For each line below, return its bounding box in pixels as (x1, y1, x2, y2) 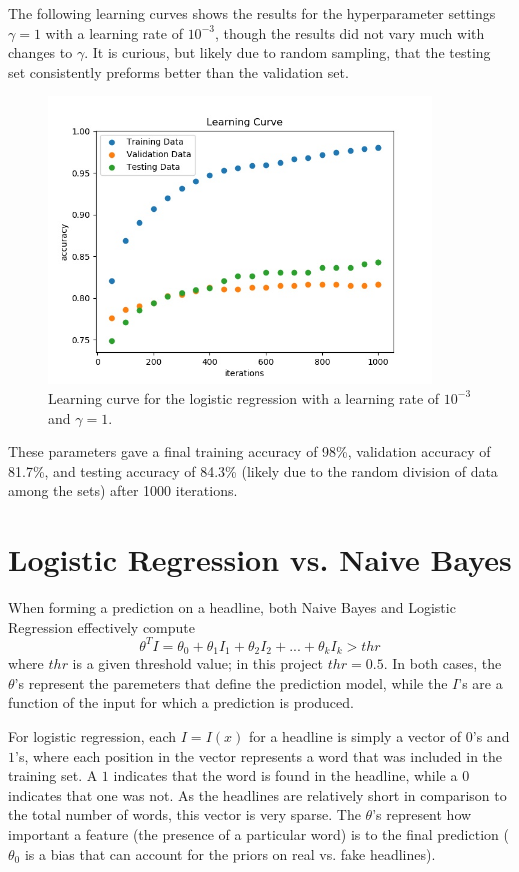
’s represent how (372, 804, 472, 825)
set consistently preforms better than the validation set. (8, 61, 349, 82)
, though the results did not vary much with (214, 22, 485, 43)
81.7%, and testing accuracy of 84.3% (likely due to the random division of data (8, 460, 498, 481)
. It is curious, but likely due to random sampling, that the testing (84, 42, 491, 63)
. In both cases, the (383, 653, 502, 674)
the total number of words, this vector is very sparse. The (8, 804, 361, 825)
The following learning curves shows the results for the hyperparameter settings (8, 3, 496, 23)
